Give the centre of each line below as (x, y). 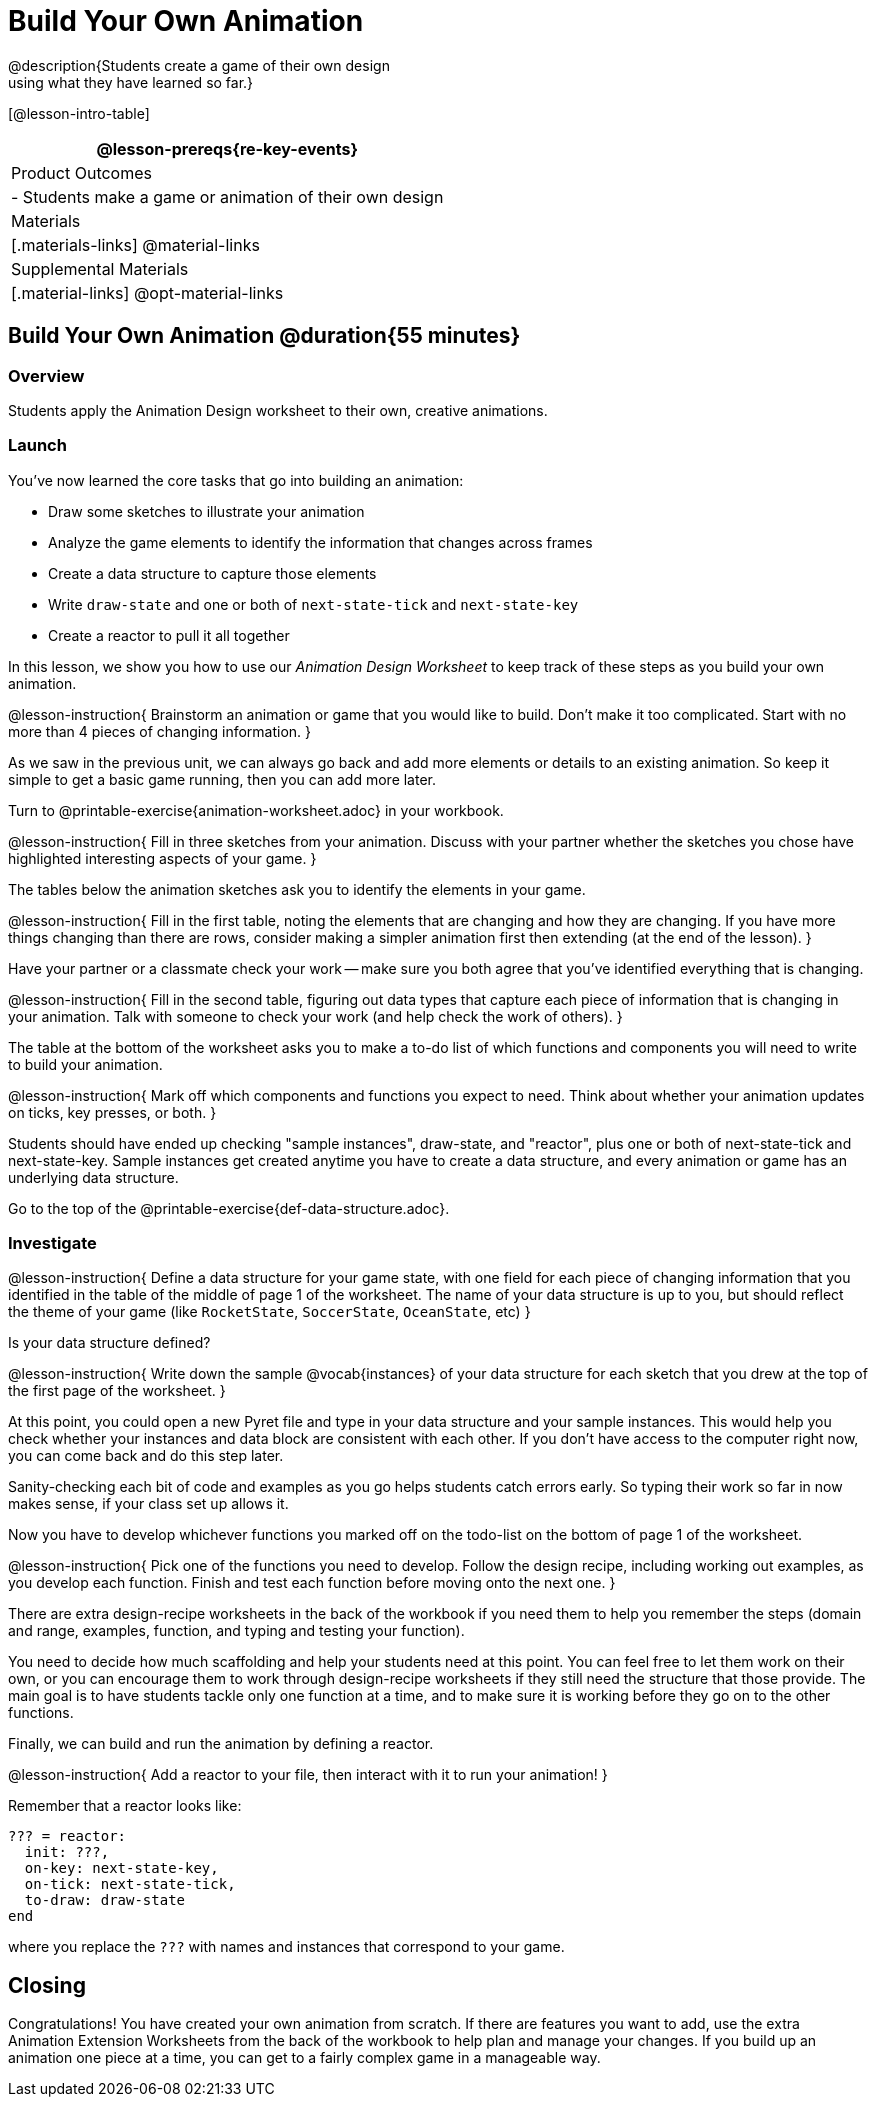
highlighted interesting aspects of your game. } (162, 858)
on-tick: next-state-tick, (130, 1884)
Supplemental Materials (100, 268)
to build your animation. (85, 1064)
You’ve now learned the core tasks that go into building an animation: (236, 480)
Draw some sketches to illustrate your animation (206, 511)
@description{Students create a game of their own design (199, 65)
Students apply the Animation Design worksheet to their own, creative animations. (278, 410)
